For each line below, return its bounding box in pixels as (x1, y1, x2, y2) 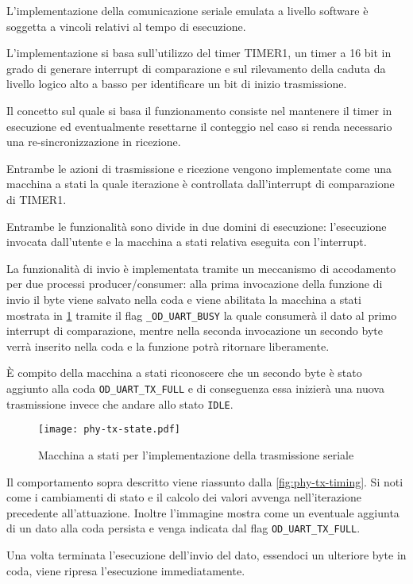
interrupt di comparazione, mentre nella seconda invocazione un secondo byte (6, 322, 383, 339)
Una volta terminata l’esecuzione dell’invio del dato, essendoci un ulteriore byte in (6, 546, 407, 563)
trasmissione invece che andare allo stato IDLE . (6, 395, 234, 412)
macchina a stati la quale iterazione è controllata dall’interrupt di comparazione (6, 175, 395, 192)
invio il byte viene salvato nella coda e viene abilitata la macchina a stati (6, 290, 361, 307)
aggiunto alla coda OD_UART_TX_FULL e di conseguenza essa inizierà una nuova (6, 379, 384, 396)
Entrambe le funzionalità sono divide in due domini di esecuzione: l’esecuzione (6, 217, 387, 234)
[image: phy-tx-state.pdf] (38, 424, 180, 436)
